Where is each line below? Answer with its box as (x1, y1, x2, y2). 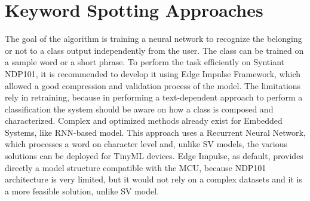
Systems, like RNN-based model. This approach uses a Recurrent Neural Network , (5, 126, 306, 138)
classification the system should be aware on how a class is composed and (5, 102, 274, 115)
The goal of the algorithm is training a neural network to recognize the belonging (5, 32, 302, 45)
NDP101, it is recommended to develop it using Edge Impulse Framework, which (5, 67, 300, 80)
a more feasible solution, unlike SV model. (5, 184, 159, 197)
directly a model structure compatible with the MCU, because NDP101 (5, 161, 266, 173)
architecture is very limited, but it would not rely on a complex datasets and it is (5, 173, 302, 185)
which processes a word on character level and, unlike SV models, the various (5, 138, 288, 150)
